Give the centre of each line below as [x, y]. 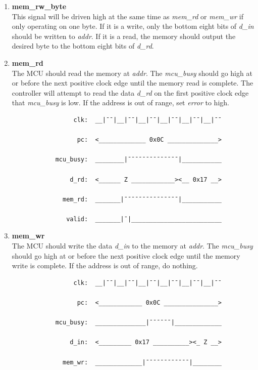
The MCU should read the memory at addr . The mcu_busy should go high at [132, 73]
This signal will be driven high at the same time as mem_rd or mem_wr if [127, 16]
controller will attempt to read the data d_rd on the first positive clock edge [130, 92]
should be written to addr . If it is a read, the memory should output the [124, 36]
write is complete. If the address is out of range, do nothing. [105, 265]
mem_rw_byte [39, 6]
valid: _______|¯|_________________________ [144, 219]
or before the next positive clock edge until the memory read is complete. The [133, 83]
